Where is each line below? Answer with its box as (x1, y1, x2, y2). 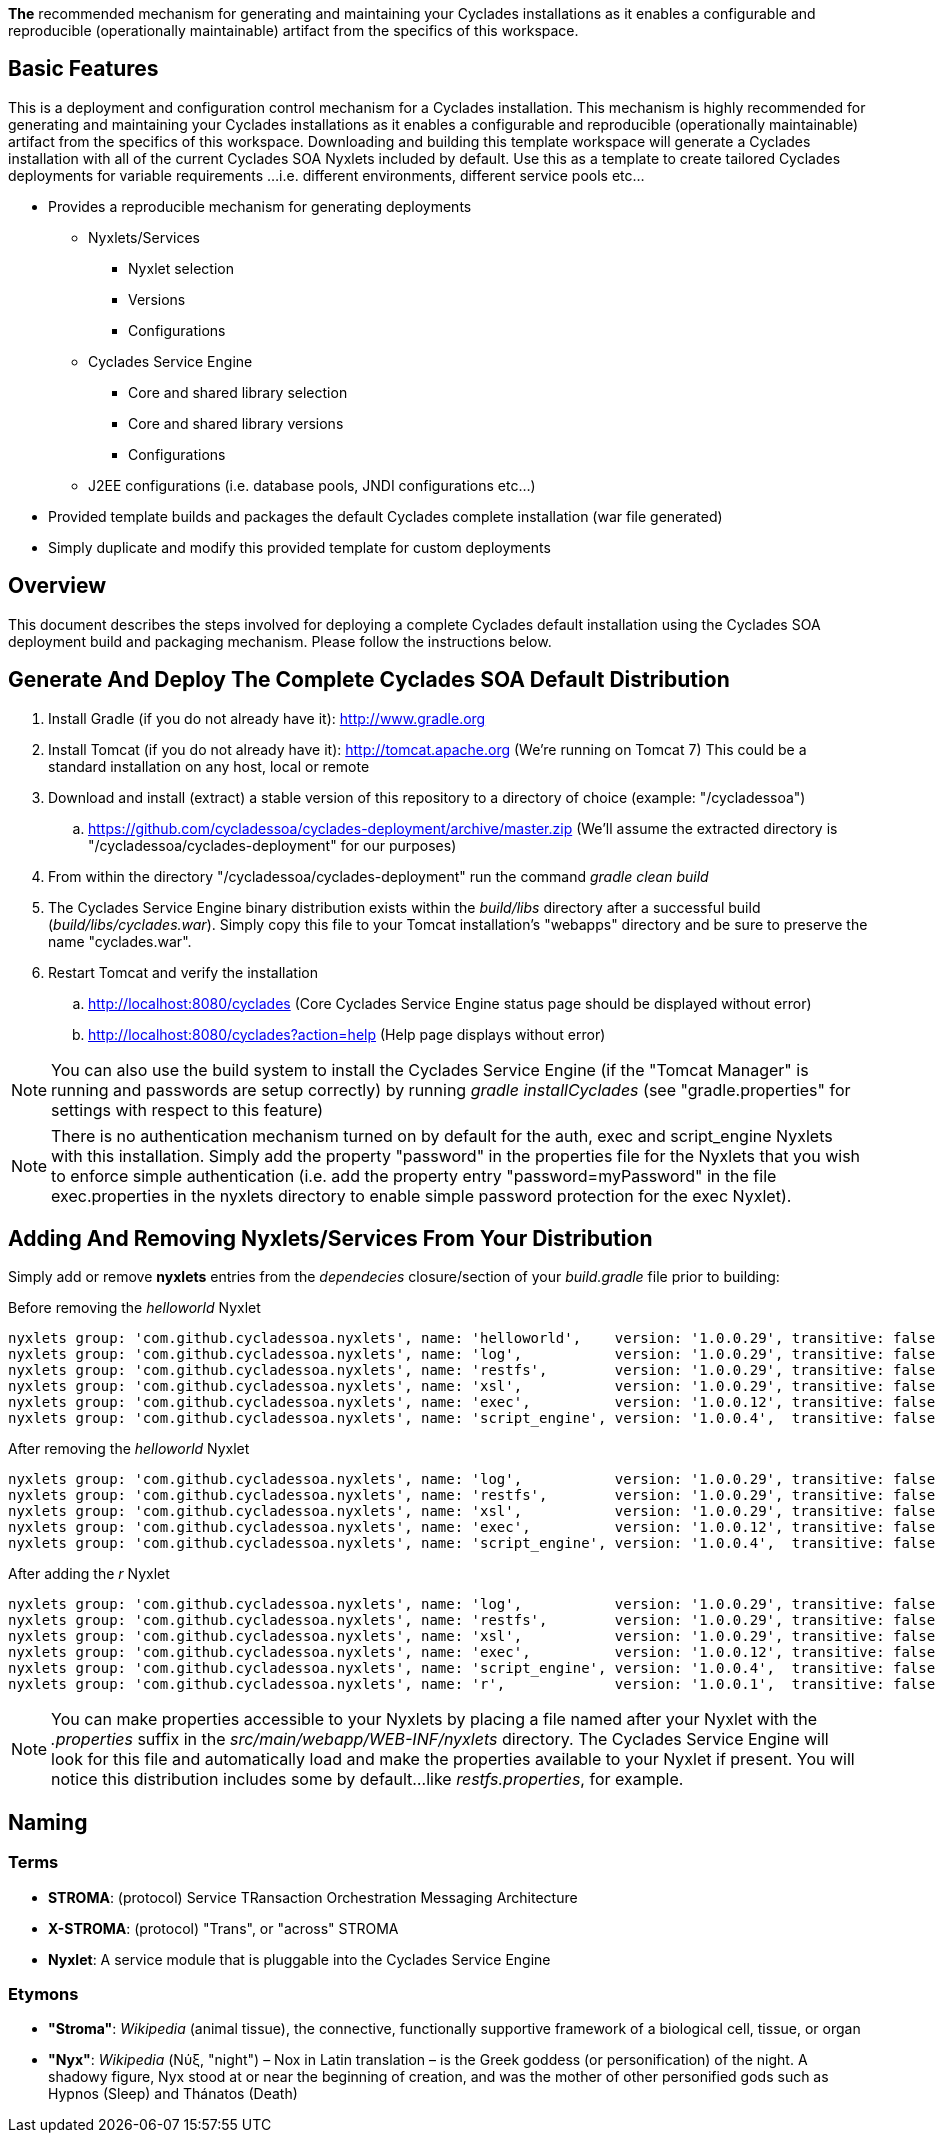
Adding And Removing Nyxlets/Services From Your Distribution (8, 1225, 653, 1251)
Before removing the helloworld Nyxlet (8, 1299, 261, 1317)
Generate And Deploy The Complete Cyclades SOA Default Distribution (8, 667, 730, 693)
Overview (8, 573, 107, 599)
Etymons (8, 1983, 79, 2004)
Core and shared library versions (128, 414, 344, 432)
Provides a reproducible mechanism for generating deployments (48, 197, 472, 215)
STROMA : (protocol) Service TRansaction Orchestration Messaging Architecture (48, 1888, 578, 1906)
